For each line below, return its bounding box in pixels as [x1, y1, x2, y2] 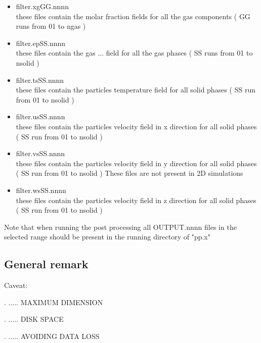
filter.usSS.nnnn [16, 111, 65, 122]
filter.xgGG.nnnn [16, 1, 69, 11]
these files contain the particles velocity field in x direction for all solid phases [16, 121, 257, 131]
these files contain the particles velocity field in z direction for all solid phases [16, 194, 256, 205]
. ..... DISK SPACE [4, 314, 64, 324]
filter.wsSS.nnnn [16, 184, 66, 195]
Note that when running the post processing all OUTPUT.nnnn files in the [4, 221, 237, 232]
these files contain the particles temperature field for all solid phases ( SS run [16, 84, 255, 95]
